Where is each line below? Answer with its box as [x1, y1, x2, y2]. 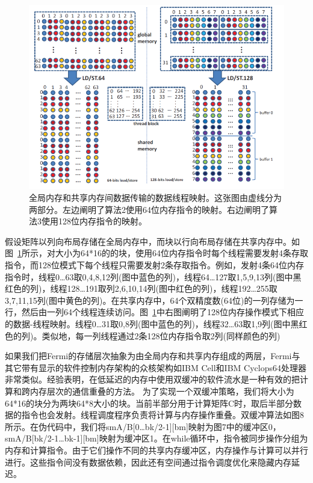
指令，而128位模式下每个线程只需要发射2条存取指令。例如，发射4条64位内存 [5, 259, 304, 271]
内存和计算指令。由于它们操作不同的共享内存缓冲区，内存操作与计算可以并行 [5, 443, 308, 456]
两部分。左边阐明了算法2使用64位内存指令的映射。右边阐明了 [29, 203, 269, 215]
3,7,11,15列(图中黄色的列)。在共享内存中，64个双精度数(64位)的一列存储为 [5, 294, 295, 306]
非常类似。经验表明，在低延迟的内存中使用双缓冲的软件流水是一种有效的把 [5, 373, 300, 386]
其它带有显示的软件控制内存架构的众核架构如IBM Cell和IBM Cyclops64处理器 [5, 361, 306, 374]
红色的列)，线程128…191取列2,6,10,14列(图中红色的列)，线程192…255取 [5, 282, 277, 295]
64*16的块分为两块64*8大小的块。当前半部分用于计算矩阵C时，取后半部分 [5, 396, 294, 409]
